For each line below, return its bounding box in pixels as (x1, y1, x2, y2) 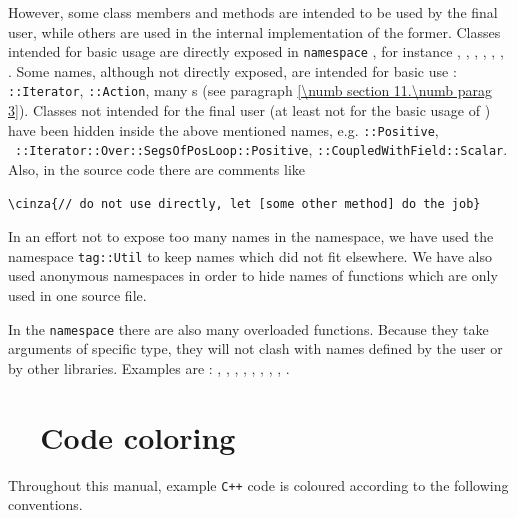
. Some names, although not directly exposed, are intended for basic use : (8, 60, 457, 81)
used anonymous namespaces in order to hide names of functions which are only (8, 265, 498, 286)
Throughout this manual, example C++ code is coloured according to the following (8, 474, 509, 495)
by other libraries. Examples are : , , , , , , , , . (8, 357, 290, 378)
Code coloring (40, 416, 236, 457)
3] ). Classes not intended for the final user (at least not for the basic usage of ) (8, 100, 491, 121)
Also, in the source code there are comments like (8, 159, 306, 179)
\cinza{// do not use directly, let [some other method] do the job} (8, 196, 481, 211)
